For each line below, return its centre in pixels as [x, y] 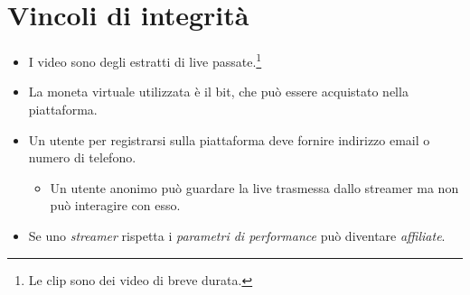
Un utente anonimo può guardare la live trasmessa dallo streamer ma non [254, 187]
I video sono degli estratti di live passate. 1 [145, 60]
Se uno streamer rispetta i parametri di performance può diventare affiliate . [237, 235]
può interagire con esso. [115, 205]
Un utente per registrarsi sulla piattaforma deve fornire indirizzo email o [229, 139]
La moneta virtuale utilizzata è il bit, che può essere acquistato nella [218, 92]
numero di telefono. [82, 157]
